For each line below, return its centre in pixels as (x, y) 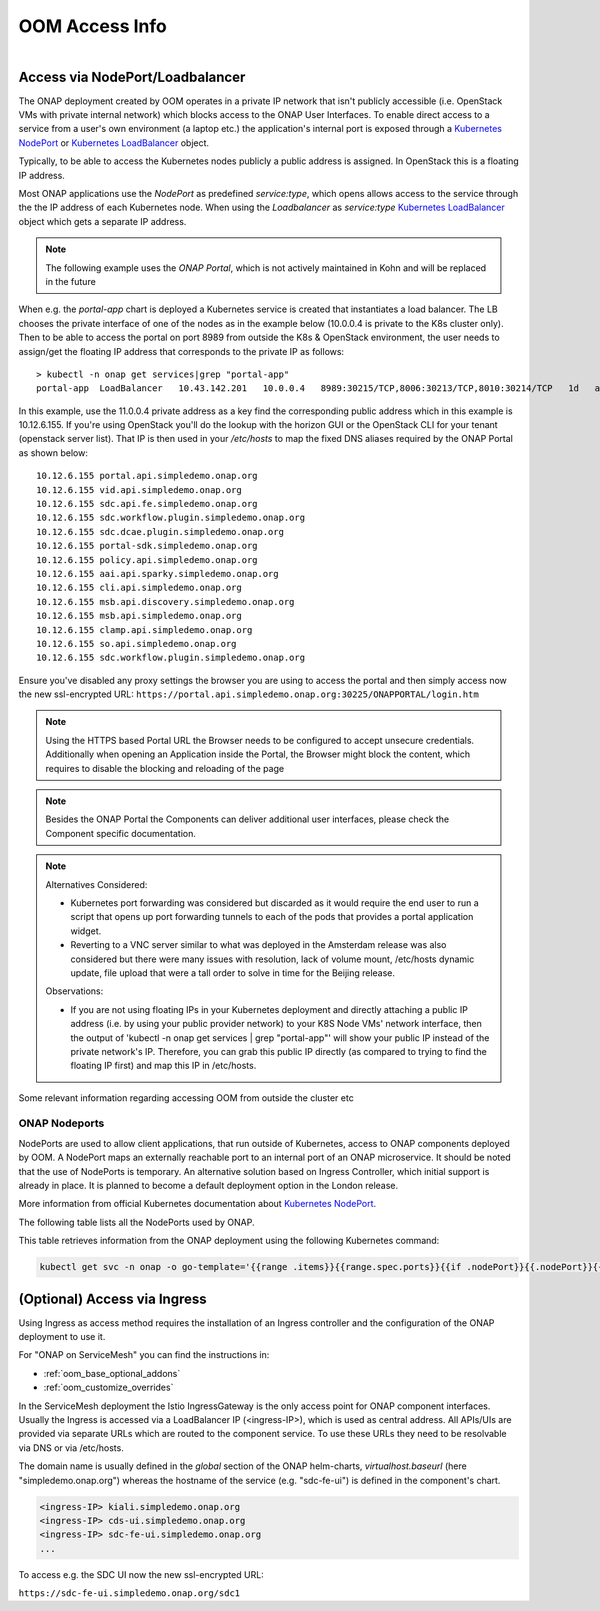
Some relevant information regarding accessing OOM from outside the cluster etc (186, 1097)
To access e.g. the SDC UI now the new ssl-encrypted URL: (141, 1574)
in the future (71, 281)
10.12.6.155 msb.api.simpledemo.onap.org (139, 616)
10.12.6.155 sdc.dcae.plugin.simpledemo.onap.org (160, 531)
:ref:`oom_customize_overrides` (108, 1387)
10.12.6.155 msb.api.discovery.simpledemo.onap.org (165, 601)
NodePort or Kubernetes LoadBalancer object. (114, 142)
